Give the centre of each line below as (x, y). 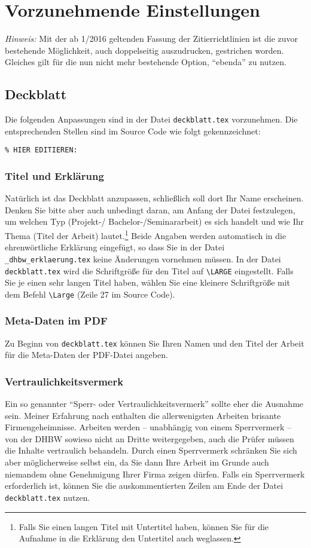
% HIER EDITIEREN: (41, 150)
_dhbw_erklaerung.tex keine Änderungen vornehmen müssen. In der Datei (143, 258)
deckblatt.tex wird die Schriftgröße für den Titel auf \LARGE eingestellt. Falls (149, 270)
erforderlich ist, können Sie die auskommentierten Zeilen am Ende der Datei (144, 486)
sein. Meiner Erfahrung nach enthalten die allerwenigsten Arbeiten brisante (143, 415)
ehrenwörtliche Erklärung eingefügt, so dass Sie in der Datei (115, 247)
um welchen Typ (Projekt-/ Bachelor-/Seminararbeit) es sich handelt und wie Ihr (155, 221)
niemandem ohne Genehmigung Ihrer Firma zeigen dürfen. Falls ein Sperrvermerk (155, 474)
